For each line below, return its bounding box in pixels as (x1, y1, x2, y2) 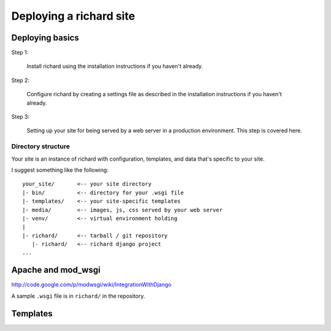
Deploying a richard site (11, 9, 135, 23)
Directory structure (11, 142, 70, 151)
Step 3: (11, 113, 30, 121)
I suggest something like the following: (11, 166, 108, 173)
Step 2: (11, 77, 30, 84)
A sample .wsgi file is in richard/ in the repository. (11, 292, 145, 300)
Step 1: (11, 49, 29, 56)
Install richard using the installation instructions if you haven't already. (26, 63, 204, 70)
